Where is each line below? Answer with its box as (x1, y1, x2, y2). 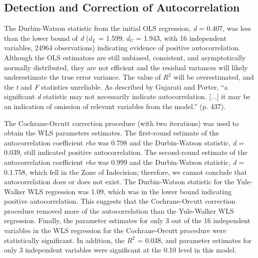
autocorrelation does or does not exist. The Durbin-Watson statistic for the (4, 176, 235, 187)
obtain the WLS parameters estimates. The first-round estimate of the (4, 128, 219, 138)
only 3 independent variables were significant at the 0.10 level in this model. (4, 245, 237, 255)
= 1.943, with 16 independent (136, 32, 227, 43)
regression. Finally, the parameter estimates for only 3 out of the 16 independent (4, 215, 251, 226)
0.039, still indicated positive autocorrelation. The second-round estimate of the (4, 147, 248, 157)
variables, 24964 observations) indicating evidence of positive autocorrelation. (4, 42, 241, 53)
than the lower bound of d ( (4, 32, 89, 43)
